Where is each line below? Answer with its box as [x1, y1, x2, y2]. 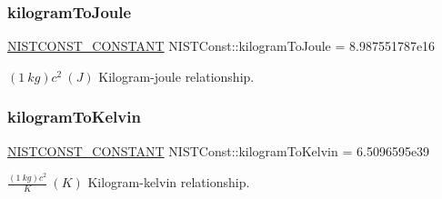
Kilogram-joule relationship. [98, 66, 255, 85]
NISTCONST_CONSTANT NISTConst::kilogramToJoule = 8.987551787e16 [7, 36, 436, 55]
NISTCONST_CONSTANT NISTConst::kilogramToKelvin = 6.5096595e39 [7, 141, 430, 160]
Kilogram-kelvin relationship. [87, 173, 250, 192]
